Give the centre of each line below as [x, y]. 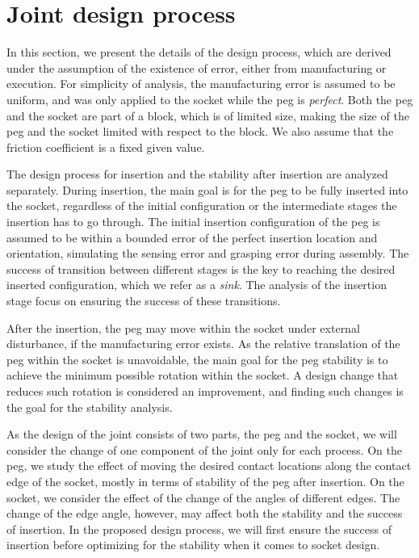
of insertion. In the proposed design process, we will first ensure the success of [199, 529]
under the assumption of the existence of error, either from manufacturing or [197, 67]
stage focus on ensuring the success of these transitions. [144, 301]
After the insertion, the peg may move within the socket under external [183, 327]
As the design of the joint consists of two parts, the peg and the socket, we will [202, 434]
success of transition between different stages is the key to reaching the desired [201, 269]
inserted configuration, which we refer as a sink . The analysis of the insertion [197, 285]
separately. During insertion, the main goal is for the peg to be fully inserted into [207, 189]
